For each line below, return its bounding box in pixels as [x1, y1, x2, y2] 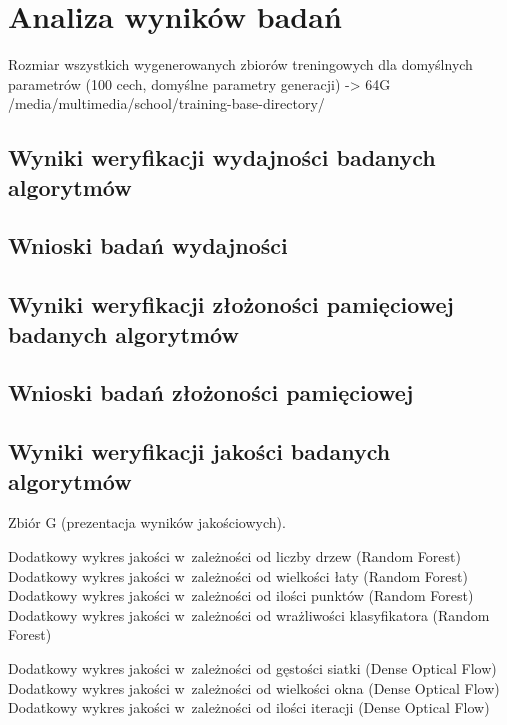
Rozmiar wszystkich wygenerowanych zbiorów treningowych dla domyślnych [8, 54, 473, 75]
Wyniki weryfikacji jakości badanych [8, 436, 391, 467]
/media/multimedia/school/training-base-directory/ [8, 93, 325, 114]
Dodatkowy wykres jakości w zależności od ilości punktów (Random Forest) [8, 585, 474, 606]
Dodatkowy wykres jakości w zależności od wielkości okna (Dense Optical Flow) [8, 677, 500, 698]
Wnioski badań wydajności [8, 230, 288, 261]
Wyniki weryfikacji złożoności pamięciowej [8, 289, 454, 320]
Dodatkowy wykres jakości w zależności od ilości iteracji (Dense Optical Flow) [8, 697, 490, 718]
